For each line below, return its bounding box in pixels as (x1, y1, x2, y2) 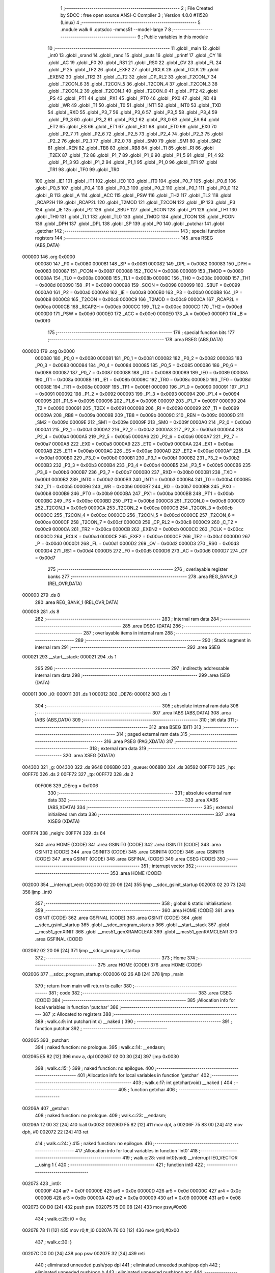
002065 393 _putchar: (22, 1037, 70, 1043)
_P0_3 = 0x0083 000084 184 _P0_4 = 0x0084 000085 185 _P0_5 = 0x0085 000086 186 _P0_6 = (35, 362, 238, 369)
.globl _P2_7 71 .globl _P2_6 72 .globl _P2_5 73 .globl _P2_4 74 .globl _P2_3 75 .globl (47, 130, 223, 137)
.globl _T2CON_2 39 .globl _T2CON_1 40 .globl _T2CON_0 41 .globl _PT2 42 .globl (47, 88, 218, 94)
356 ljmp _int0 (22, 889, 52, 895)
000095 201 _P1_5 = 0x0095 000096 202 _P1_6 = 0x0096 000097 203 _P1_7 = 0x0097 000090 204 (35, 398, 246, 404)
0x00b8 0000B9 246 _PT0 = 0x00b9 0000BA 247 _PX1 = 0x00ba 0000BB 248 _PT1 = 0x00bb (35, 490, 234, 496)
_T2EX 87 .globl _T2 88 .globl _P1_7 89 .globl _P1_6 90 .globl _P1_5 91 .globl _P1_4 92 (47, 152, 224, 158)
